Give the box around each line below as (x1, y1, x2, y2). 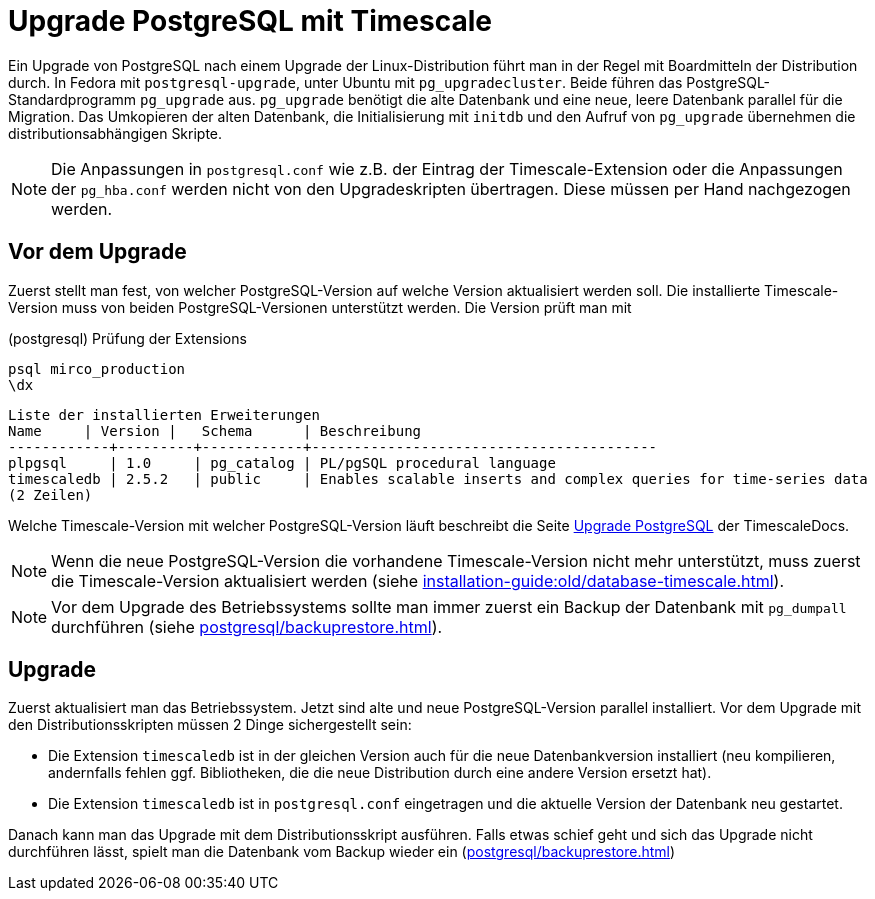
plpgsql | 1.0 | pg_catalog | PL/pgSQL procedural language (8, 454, 556, 471)
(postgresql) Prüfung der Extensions (8, 329, 247, 347)
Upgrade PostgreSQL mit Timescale (8, 4, 492, 38)
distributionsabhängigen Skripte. (8, 124, 223, 142)
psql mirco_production (8, 360, 186, 377)
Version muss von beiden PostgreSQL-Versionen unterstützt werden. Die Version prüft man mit (8, 298, 632, 316)
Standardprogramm (8, 90, 137, 108)
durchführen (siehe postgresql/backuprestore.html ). (51, 616, 443, 637)
